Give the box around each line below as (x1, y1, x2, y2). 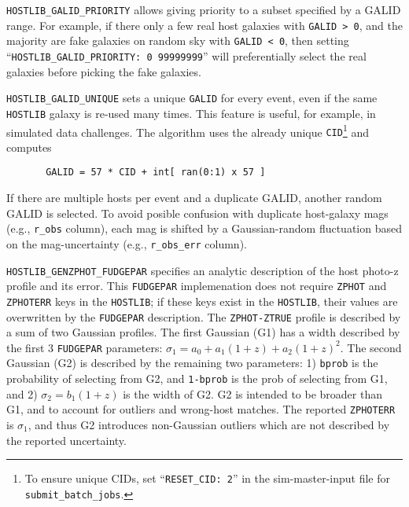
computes (6, 138, 52, 155)
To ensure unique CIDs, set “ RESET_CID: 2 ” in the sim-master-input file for (24, 470, 390, 487)
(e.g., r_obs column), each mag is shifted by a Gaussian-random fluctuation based (6, 220, 402, 237)
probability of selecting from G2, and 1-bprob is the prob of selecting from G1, (6, 370, 388, 387)
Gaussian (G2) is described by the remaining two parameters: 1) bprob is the (6, 355, 378, 371)
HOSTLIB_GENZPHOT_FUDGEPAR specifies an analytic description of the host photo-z (6, 262, 399, 278)
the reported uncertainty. (6, 432, 127, 448)
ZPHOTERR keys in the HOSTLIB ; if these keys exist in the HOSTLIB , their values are (6, 292, 398, 309)
